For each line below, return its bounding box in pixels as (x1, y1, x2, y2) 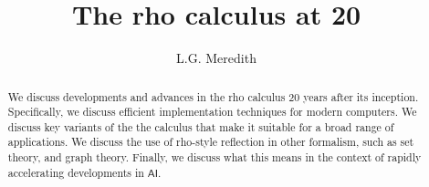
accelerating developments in (7, 164, 144, 180)
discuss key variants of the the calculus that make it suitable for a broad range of (7, 119, 394, 134)
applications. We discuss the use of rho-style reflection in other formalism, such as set (7, 134, 414, 150)
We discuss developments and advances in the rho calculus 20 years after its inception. (7, 88, 419, 104)
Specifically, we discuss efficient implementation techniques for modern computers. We (7, 104, 417, 119)
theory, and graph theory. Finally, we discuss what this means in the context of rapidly (7, 150, 422, 165)
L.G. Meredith (176, 48, 256, 68)
